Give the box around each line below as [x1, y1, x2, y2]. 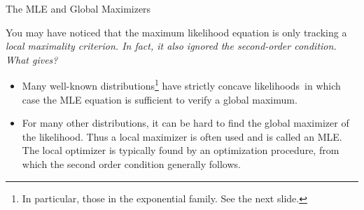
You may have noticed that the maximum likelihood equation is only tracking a [6, 24, 347, 39]
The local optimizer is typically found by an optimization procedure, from [22, 143, 339, 157]
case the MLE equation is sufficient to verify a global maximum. [22, 92, 297, 106]
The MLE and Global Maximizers [6, 1, 151, 15]
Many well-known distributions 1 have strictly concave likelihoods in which [22, 76, 341, 93]
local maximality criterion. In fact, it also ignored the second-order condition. [6, 38, 337, 53]
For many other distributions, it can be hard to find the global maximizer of [22, 115, 349, 130]
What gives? [6, 52, 58, 66]
